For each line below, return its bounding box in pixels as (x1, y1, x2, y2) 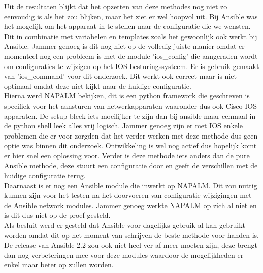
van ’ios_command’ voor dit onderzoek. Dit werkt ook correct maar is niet (4, 71, 237, 81)
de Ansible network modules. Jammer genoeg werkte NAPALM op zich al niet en (4, 199, 257, 210)
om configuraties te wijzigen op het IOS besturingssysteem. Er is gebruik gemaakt (4, 60, 259, 71)
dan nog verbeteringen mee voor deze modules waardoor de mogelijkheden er (4, 249, 244, 260)
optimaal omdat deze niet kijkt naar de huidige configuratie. (4, 80, 191, 91)
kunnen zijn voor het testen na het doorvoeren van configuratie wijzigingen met (4, 190, 252, 200)
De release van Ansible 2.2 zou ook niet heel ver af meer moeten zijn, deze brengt (4, 240, 257, 250)
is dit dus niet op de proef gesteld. (4, 210, 111, 220)
